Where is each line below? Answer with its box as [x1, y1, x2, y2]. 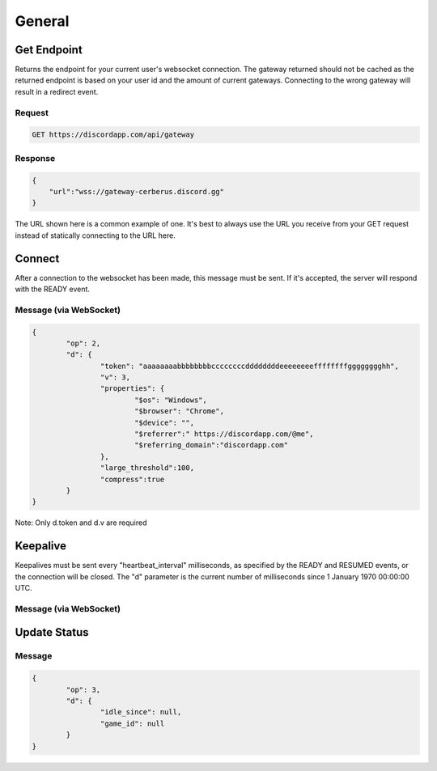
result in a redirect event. [15, 87, 99, 96]
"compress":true [100, 474, 165, 484]
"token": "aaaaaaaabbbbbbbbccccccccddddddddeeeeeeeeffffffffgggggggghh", [100, 361, 400, 371]
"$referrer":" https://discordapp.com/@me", [134, 430, 314, 438]
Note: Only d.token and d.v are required [15, 518, 147, 527]
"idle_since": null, [100, 708, 182, 717]
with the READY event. [15, 284, 91, 294]
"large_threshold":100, [100, 464, 194, 472]
